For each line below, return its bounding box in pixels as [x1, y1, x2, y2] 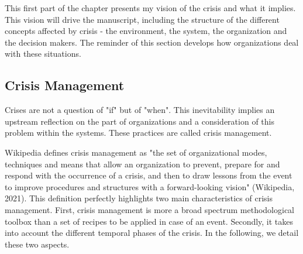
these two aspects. [5, 238, 70, 250]
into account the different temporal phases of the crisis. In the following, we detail [5, 226, 299, 239]
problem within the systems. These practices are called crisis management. [5, 126, 272, 139]
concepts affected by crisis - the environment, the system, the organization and [5, 25, 287, 37]
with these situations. [5, 47, 81, 60]
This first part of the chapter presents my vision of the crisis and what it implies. [5, 2, 296, 13]
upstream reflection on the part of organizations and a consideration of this [5, 115, 274, 127]
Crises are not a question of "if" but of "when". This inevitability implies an [5, 104, 275, 116]
